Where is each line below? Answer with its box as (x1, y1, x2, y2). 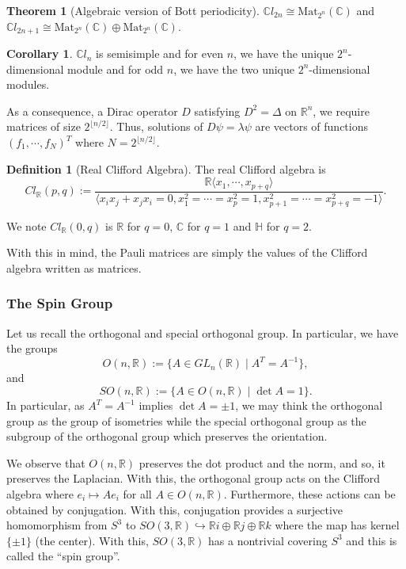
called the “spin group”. (6, 548, 120, 564)
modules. (6, 76, 50, 93)
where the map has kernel (275, 517, 400, 533)
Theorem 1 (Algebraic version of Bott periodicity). (6, 2, 260, 18)
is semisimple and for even (96, 45, 223, 62)
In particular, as (6, 397, 85, 414)
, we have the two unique (173, 60, 294, 77)
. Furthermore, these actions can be (223, 486, 396, 502)
